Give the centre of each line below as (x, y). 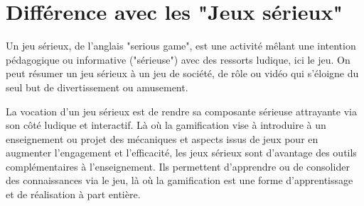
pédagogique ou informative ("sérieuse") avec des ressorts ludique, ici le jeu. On (178, 59)
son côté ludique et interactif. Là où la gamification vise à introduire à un (166, 125)
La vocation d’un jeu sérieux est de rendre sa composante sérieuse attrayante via (181, 111)
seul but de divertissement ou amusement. (97, 87)
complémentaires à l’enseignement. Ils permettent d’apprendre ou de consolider (178, 166)
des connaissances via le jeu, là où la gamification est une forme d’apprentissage (180, 180)
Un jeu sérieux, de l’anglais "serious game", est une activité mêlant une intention (181, 46)
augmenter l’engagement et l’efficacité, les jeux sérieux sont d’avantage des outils (181, 153)
